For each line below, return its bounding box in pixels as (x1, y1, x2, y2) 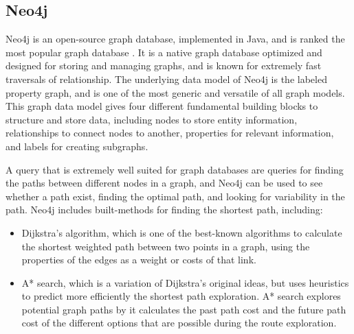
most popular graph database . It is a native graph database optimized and (5, 45, 322, 59)
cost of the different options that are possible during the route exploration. (21, 315, 337, 330)
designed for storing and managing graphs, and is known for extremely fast (5, 58, 322, 73)
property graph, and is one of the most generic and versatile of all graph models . (5, 85, 345, 99)
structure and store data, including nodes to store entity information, (5, 112, 298, 126)
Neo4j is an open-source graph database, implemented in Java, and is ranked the (5, 32, 345, 46)
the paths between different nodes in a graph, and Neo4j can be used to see (5, 176, 323, 190)
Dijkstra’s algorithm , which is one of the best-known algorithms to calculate (21, 225, 342, 239)
